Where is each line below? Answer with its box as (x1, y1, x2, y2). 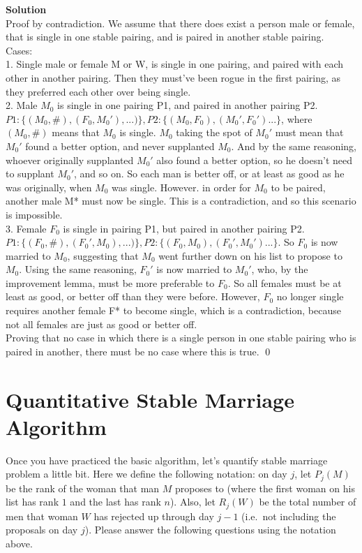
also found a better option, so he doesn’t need (156, 152, 353, 167)
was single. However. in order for (112, 179, 251, 194)
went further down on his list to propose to (158, 248, 342, 263)
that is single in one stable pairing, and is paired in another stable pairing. (6, 29, 324, 44)
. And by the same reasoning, (231, 138, 356, 153)
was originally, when (6, 179, 92, 194)
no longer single (276, 289, 344, 304)
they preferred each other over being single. (6, 84, 191, 98)
